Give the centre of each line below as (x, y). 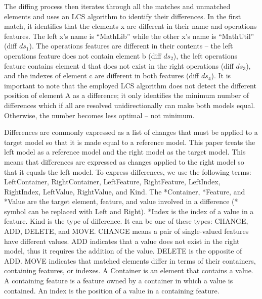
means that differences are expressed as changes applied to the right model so (124, 161)
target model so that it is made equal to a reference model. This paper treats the (130, 142)
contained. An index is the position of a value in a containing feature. (112, 290)
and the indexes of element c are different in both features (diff (102, 76)
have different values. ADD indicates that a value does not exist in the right (122, 241)
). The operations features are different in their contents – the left (131, 46)
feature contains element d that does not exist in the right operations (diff (119, 65)
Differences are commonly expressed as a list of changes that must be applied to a (131, 132)
